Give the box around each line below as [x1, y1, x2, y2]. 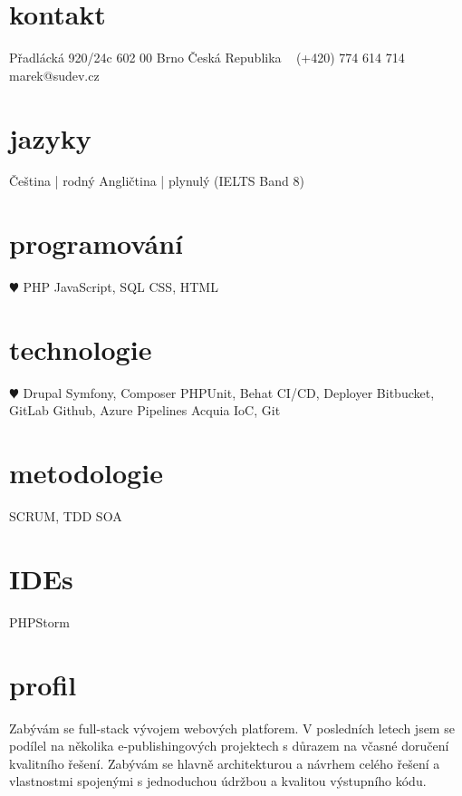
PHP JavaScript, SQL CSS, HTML [23, 277, 218, 296]
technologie [9, 330, 152, 367]
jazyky [9, 119, 91, 156]
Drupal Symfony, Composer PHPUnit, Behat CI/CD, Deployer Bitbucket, [23, 383, 435, 402]
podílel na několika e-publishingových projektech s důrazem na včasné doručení [9, 736, 449, 755]
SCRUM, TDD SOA [9, 507, 122, 526]
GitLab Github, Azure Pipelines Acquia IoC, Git [9, 401, 281, 420]
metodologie [9, 454, 163, 491]
